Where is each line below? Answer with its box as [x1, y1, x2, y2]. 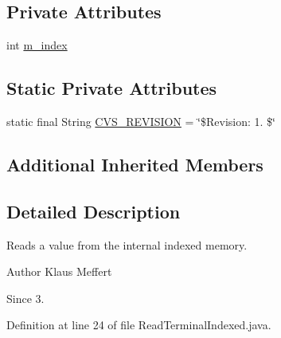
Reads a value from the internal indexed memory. [6, 236, 248, 253]
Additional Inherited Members [6, 151, 263, 176]
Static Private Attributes [6, 76, 217, 100]
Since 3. [6, 289, 45, 306]
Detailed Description [6, 198, 181, 223]
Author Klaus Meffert [6, 263, 112, 280]
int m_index [6, 37, 68, 53]
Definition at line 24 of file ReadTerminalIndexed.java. [6, 316, 271, 333]
